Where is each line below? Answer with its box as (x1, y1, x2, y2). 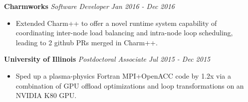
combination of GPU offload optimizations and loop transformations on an (15, 80, 244, 91)
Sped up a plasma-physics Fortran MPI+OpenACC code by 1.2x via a (15, 70, 232, 81)
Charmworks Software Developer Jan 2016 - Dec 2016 (4, 1, 175, 11)
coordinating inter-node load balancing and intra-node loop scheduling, (15, 27, 233, 38)
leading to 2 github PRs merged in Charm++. (15, 37, 158, 47)
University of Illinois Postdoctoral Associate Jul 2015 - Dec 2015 (4, 54, 211, 64)
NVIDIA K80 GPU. (15, 90, 77, 101)
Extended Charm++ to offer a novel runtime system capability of (15, 17, 217, 28)
